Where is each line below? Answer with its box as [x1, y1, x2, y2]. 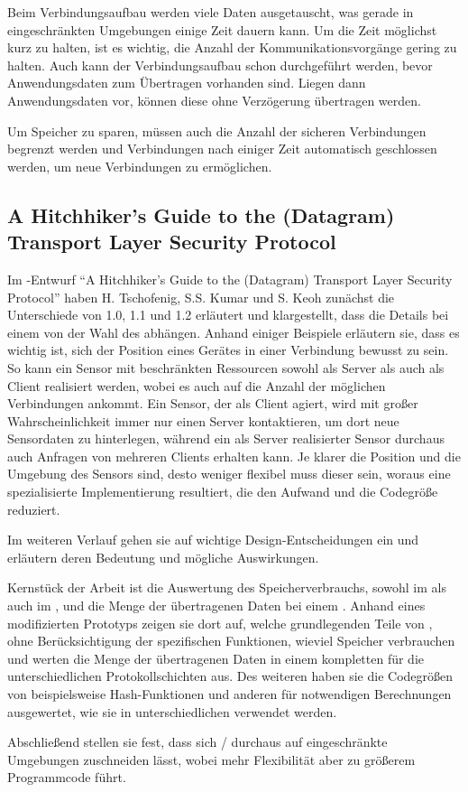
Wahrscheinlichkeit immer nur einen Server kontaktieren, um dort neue [7, 411, 399, 430]
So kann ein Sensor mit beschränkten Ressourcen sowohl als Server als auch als [7, 358, 445, 377]
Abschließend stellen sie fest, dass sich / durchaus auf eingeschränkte [7, 732, 388, 751]
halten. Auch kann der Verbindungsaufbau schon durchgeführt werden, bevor [7, 55, 433, 74]
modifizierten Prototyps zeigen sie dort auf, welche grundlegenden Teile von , [7, 613, 433, 632]
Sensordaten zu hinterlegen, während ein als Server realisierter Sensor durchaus [7, 429, 445, 448]
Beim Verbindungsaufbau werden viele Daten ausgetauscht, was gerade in [7, 3, 414, 21]
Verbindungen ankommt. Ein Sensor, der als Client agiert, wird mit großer [7, 394, 418, 413]
